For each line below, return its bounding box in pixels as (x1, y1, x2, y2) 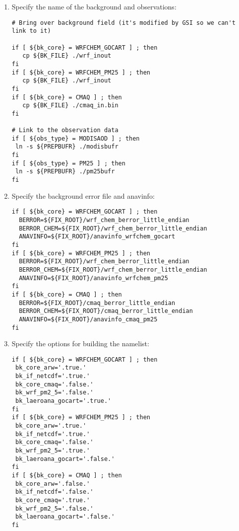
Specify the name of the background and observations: (11, 1, 177, 11)
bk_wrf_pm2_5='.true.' (15, 447, 90, 454)
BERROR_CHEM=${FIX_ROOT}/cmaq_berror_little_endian (19, 307, 193, 315)
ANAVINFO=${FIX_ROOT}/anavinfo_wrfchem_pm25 (19, 274, 168, 282)
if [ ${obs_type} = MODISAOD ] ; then (11, 135, 140, 142)
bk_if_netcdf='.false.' (15, 488, 94, 496)
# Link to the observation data (11, 127, 119, 134)
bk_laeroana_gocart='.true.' (15, 397, 112, 405)
